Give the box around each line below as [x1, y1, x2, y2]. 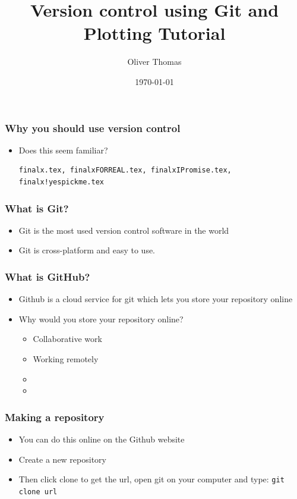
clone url [18, 487, 58, 496]
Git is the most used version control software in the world [18, 224, 229, 236]
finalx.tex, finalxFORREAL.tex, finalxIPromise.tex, [18, 166, 232, 175]
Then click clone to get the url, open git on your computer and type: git [18, 473, 285, 485]
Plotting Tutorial [83, 21, 226, 45]
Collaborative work [33, 332, 102, 345]
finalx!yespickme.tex [18, 177, 104, 186]
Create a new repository [18, 453, 106, 465]
